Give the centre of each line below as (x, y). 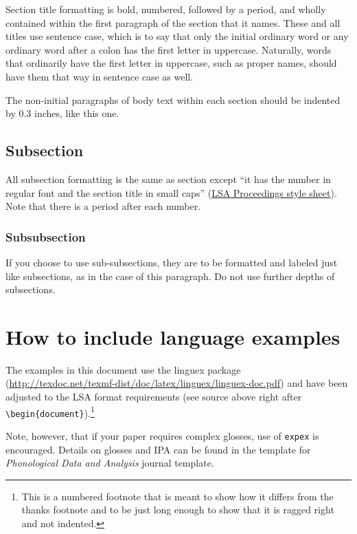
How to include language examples (173, 336)
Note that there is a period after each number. (103, 206)
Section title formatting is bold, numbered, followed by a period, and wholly (166, 9)
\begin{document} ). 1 (50, 412)
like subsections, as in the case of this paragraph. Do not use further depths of (170, 276)
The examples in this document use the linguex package (123, 369)
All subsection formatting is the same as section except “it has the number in (168, 179)
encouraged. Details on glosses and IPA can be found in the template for (158, 449)
